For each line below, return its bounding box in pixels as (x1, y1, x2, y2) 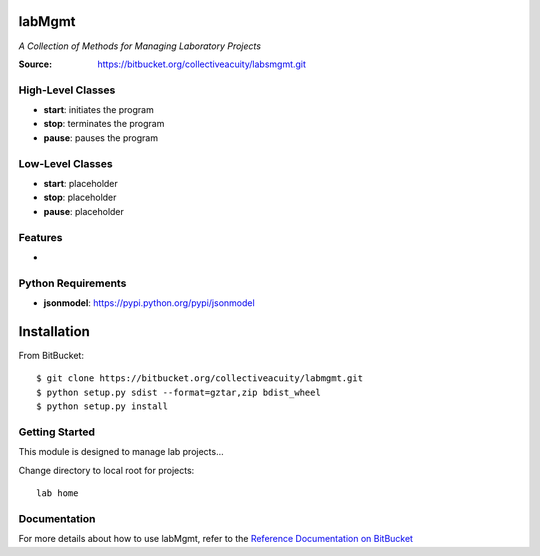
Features (18, 230, 63, 244)
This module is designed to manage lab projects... (18, 446, 224, 458)
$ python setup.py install (36, 401, 169, 412)
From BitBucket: (18, 349, 85, 361)
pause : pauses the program (43, 131, 159, 144)
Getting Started (18, 425, 95, 439)
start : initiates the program (43, 104, 154, 116)
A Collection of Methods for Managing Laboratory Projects (18, 40, 262, 52)
